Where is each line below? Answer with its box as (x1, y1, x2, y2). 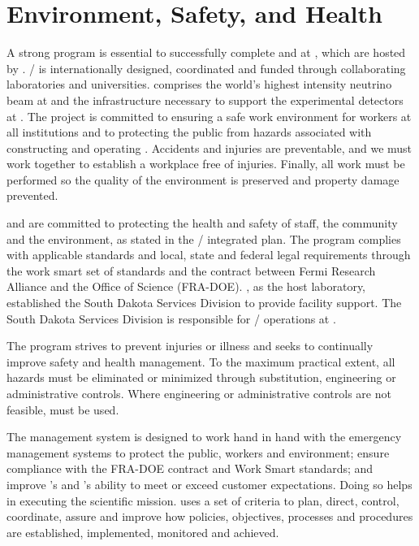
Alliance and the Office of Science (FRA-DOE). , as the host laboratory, (6, 278, 366, 295)
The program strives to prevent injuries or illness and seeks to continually (6, 337, 374, 354)
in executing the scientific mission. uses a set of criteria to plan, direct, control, (6, 492, 400, 509)
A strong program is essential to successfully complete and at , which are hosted (6, 44, 406, 61)
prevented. (6, 187, 58, 204)
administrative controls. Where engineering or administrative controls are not (6, 385, 391, 401)
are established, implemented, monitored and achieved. (6, 523, 279, 540)
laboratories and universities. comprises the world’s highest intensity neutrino (6, 76, 392, 93)
